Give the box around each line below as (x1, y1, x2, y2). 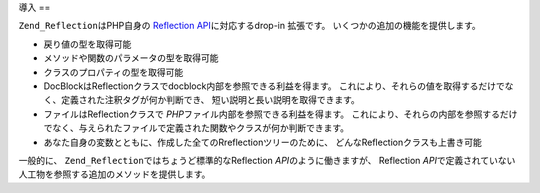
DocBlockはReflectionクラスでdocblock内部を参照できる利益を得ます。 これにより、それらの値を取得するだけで (43, 80, 505, 92)
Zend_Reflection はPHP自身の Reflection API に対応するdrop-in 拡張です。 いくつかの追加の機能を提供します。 (18, 20, 482, 32)
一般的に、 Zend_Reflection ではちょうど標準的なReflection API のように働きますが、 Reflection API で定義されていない (18, 154, 516, 166)
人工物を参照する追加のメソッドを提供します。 (18, 168, 211, 180)
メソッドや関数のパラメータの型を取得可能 (43, 52, 219, 64)
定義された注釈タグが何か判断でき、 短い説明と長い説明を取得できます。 (60, 94, 360, 106)
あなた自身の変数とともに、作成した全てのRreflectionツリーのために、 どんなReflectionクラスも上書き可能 (43, 136, 482, 148)
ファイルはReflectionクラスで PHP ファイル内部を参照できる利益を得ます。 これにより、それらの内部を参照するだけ (43, 108, 518, 120)
